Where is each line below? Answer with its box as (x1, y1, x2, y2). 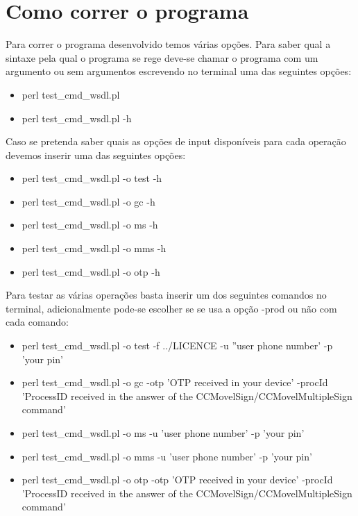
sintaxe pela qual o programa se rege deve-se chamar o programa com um (6, 50, 318, 65)
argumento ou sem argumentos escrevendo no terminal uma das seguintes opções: (6, 64, 352, 78)
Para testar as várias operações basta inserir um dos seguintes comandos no (6, 288, 327, 302)
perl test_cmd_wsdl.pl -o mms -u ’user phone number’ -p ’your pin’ (22, 449, 312, 463)
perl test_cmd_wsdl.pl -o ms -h (22, 217, 158, 232)
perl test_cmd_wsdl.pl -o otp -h (22, 264, 160, 278)
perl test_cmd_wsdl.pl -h (22, 110, 132, 125)
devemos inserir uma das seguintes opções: (6, 147, 186, 162)
